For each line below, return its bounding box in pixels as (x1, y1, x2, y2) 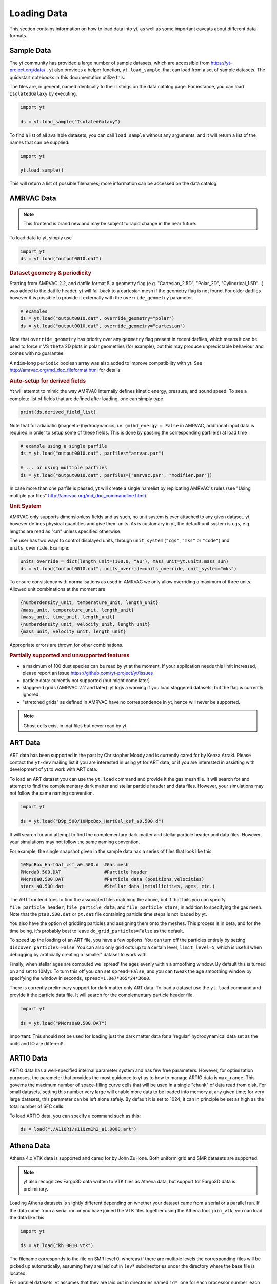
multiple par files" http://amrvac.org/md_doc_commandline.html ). (9, 492, 148, 498)
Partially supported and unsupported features (9, 652, 130, 659)
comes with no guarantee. (9, 350, 65, 356)
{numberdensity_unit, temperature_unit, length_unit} (20, 600, 159, 606)
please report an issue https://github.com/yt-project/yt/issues (22, 670, 153, 676)
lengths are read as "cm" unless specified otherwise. (9, 528, 122, 534)
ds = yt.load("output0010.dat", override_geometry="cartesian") (20, 323, 186, 329)
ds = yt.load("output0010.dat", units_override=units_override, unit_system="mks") (20, 565, 237, 571)
